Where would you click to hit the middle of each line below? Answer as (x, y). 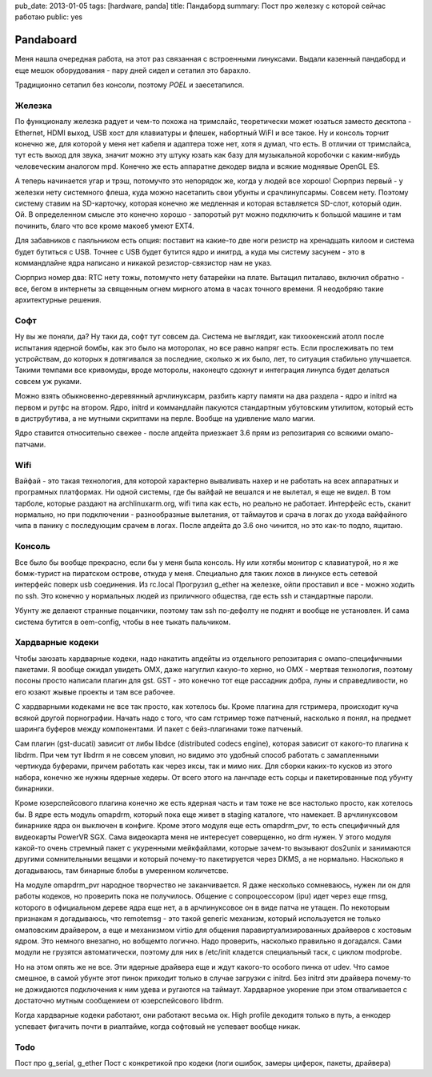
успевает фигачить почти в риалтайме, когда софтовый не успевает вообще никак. (158, 1026)
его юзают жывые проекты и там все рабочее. (95, 691)
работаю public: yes (49, 17)
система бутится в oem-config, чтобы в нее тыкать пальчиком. (123, 622)
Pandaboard (46, 40)
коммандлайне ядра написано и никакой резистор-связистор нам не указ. (143, 262)
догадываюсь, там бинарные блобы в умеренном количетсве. (122, 870)
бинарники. (34, 788)
